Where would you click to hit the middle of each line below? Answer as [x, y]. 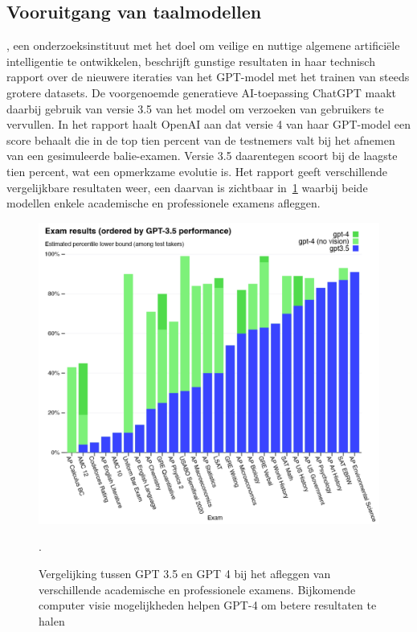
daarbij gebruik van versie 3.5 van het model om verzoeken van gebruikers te [195, 108]
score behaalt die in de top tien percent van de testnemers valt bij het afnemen [201, 140]
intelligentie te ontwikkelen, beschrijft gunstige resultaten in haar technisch [191, 61]
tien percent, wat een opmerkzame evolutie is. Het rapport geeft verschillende [197, 171]
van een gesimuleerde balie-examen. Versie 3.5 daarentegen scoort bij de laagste [202, 156]
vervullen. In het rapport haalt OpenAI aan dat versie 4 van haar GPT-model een [209, 124]
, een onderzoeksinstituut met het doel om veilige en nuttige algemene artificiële [203, 45]
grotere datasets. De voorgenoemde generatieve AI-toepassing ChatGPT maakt [202, 92]
